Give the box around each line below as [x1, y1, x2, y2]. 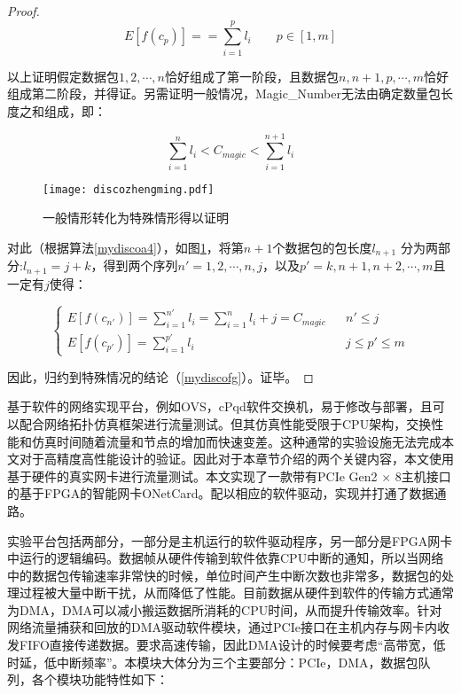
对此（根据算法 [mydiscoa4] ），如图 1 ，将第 [7, 238, 244, 256]
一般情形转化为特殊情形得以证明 [43, 208, 229, 227]
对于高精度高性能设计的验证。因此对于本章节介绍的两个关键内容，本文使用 [19, 449, 454, 468]
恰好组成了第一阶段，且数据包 [164, 66, 339, 85]
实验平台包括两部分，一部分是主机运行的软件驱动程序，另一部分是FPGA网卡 [7, 531, 453, 550]
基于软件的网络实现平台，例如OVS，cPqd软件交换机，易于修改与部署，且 [7, 397, 433, 416]
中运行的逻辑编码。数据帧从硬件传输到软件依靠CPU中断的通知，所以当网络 [7, 549, 444, 567]
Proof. [7, 2, 40, 19]
